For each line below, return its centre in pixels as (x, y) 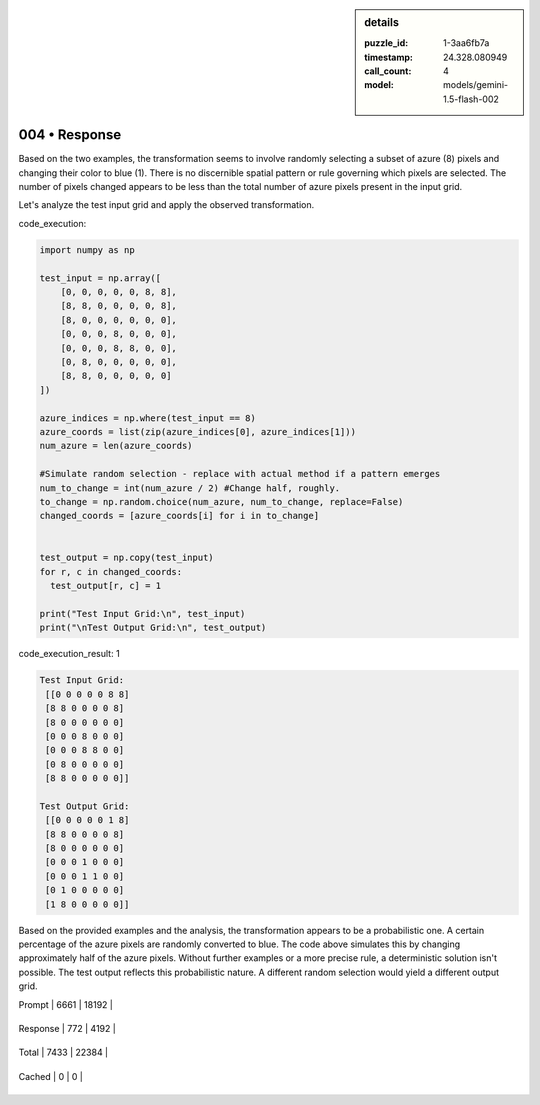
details (382, 22)
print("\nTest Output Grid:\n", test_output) (153, 628)
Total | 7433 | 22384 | (63, 1052)
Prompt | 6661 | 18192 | (66, 1004)
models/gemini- (476, 85)
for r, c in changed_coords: (111, 571)
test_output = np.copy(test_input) (126, 558)
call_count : (388, 71)
